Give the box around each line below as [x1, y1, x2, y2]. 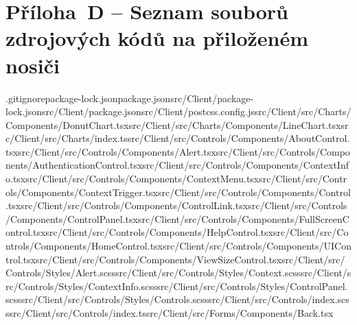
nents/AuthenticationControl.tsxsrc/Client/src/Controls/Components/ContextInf [5, 158, 349, 172]
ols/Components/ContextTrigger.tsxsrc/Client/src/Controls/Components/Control [5, 184, 351, 199]
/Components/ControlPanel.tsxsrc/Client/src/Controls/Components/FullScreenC [5, 211, 349, 226]
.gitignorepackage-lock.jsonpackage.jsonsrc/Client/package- [5, 91, 254, 105]
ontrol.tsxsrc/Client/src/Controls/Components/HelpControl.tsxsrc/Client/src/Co [5, 225, 349, 239]
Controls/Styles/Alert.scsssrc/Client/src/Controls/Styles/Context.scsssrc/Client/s [5, 265, 352, 280]
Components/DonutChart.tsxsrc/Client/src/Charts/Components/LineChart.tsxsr [5, 117, 349, 132]
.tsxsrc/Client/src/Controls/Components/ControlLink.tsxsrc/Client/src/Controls [5, 198, 347, 213]
